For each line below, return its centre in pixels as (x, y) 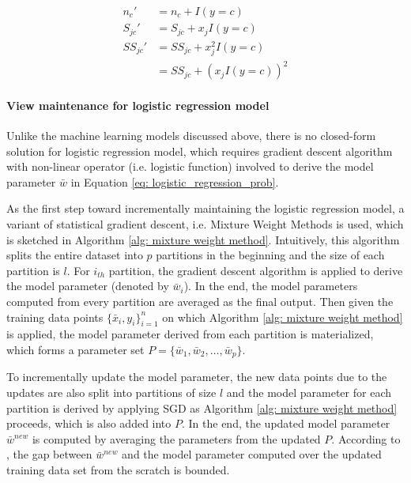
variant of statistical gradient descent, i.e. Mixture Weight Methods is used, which (205, 224)
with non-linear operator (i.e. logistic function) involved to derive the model (190, 166)
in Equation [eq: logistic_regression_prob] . (175, 181)
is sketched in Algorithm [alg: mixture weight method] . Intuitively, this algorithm (203, 239)
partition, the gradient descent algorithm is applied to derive (256, 270)
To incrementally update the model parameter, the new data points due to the (197, 377)
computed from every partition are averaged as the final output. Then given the (200, 302)
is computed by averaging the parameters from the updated (176, 438)
